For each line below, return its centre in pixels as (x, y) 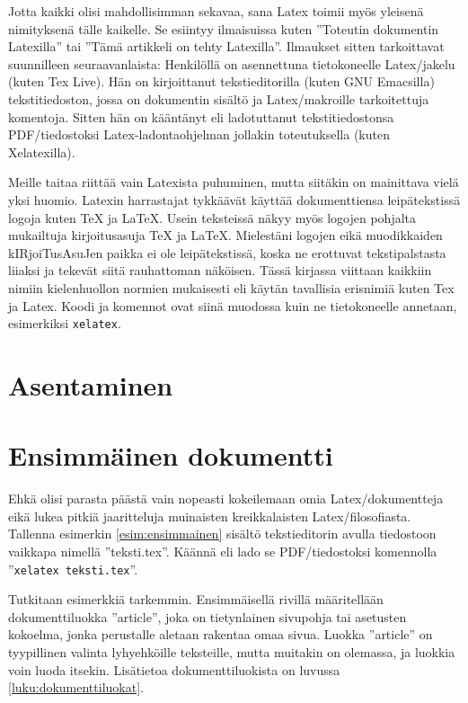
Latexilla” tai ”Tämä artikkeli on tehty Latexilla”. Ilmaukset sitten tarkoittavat (226, 46)
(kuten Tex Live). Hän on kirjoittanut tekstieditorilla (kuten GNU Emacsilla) (221, 81)
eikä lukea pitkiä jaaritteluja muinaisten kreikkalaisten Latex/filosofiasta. (210, 516)
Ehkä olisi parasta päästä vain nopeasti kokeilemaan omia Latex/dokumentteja (226, 498)
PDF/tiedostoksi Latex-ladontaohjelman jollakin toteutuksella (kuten (199, 134)
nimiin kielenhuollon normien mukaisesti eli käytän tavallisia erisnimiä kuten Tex (231, 287)
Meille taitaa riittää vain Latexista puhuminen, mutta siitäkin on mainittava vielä (234, 182)
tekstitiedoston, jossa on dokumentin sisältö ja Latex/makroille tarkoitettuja (219, 98)
